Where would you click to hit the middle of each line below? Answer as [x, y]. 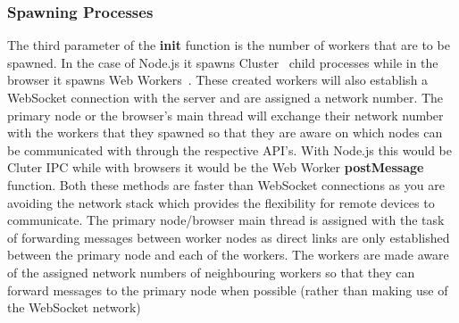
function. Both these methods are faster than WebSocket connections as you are [226, 184]
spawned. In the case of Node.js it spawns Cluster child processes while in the [223, 62]
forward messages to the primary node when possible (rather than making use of [228, 290]
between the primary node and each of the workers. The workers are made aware [228, 255]
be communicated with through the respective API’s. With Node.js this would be [229, 149]
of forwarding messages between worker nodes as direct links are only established [229, 237]
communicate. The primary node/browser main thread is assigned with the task [226, 220]
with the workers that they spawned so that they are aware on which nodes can [225, 133]
